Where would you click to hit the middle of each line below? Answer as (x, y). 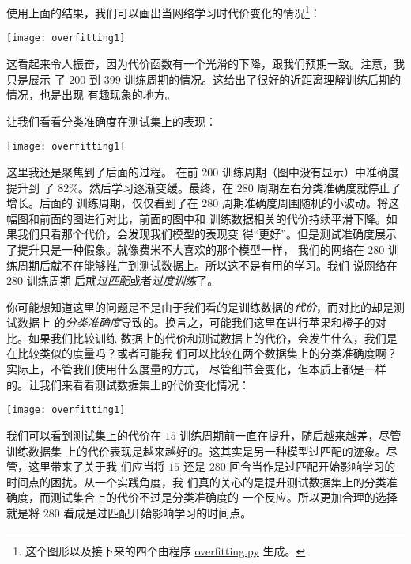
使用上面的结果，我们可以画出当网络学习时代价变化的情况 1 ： (164, 11)
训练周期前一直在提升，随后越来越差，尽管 (290, 435)
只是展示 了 (36, 79)
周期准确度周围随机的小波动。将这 (310, 203)
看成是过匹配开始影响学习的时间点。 (158, 512)
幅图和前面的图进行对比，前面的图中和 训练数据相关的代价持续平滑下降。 (196, 218)
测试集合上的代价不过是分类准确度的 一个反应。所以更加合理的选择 (224, 497)
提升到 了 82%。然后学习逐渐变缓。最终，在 (120, 187)
